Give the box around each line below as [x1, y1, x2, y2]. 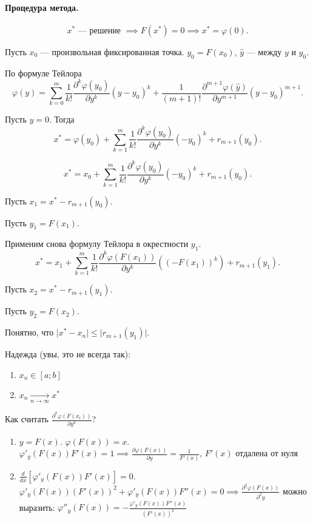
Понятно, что [5, 326, 54, 339]
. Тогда [49, 113, 75, 126]
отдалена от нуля [235, 447, 298, 459]
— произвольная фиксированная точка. [40, 45, 184, 58]
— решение [78, 26, 121, 35]
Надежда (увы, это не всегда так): [5, 348, 131, 360]
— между [246, 45, 282, 58]
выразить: [19, 501, 55, 513]
